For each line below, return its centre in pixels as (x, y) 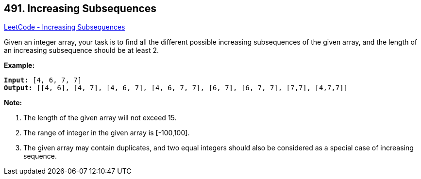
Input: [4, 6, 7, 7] (43, 80)
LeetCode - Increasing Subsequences (65, 27)
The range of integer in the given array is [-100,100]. (107, 133)
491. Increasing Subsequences (80, 8)
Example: (19, 65)
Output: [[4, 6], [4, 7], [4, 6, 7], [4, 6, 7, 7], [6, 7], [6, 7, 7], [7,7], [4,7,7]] (176, 88)
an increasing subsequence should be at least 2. (81, 50)
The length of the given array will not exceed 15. (100, 118)
